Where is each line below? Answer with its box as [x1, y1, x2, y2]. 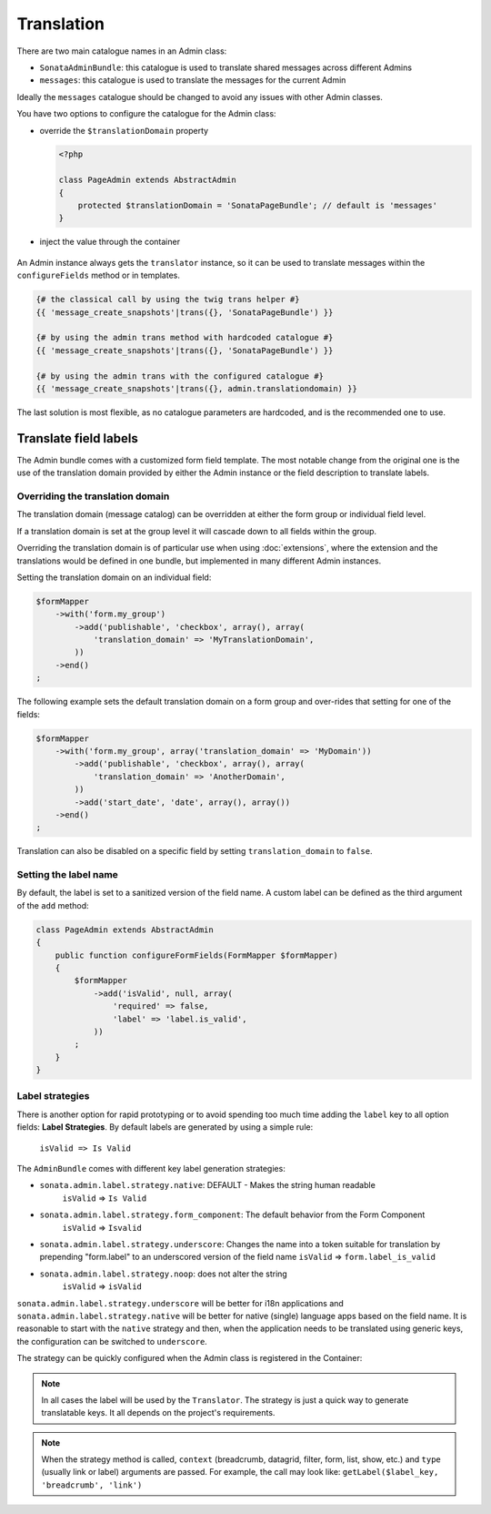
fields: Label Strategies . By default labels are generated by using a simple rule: [16, 1122, 314, 1133]
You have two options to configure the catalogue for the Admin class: [16, 108, 276, 119]
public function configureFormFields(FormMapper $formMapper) [55, 950, 338, 960]
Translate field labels [16, 431, 138, 446]
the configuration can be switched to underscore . [16, 1336, 208, 1346]
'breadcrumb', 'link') [41, 1479, 143, 1490]
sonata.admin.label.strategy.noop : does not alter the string [39, 1268, 288, 1279]
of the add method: [16, 899, 90, 910]
